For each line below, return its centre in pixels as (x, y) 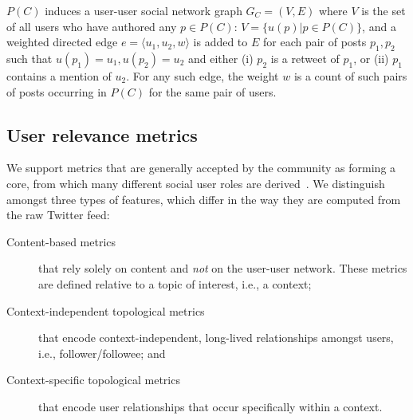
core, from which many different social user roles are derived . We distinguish (196, 183)
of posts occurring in (57, 91)
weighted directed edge (62, 42)
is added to (220, 42)
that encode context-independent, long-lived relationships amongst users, (216, 338)
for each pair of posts (315, 42)
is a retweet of (305, 58)
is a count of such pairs (350, 75)
